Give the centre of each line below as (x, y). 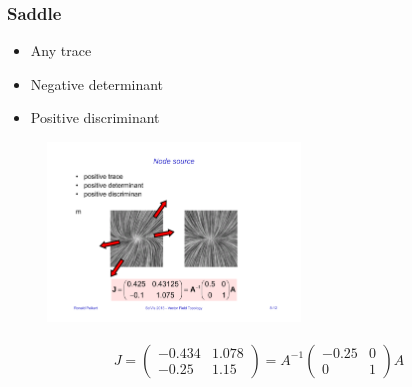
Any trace (61, 50)
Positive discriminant (95, 117)
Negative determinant (97, 83)
